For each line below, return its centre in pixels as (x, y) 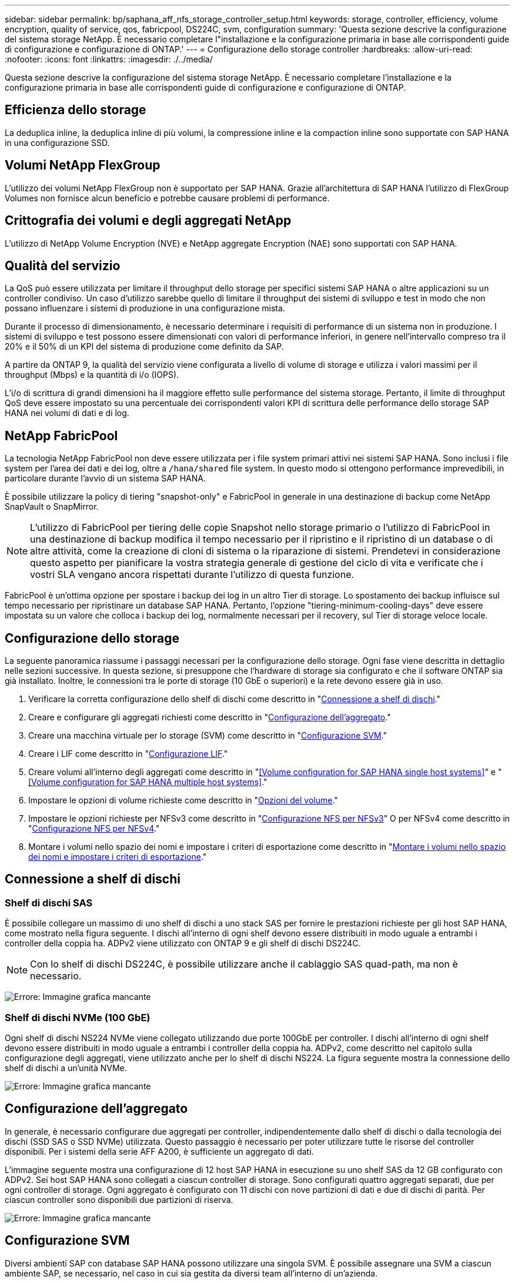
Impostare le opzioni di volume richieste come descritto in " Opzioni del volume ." (183, 800)
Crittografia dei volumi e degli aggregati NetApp (148, 221)
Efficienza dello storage (76, 110)
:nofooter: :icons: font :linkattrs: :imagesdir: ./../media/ (109, 59)
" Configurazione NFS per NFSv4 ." (94, 829)
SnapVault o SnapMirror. (52, 507)
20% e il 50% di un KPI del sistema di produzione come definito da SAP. (144, 347)
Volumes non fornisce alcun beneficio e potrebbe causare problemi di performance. (167, 198)
